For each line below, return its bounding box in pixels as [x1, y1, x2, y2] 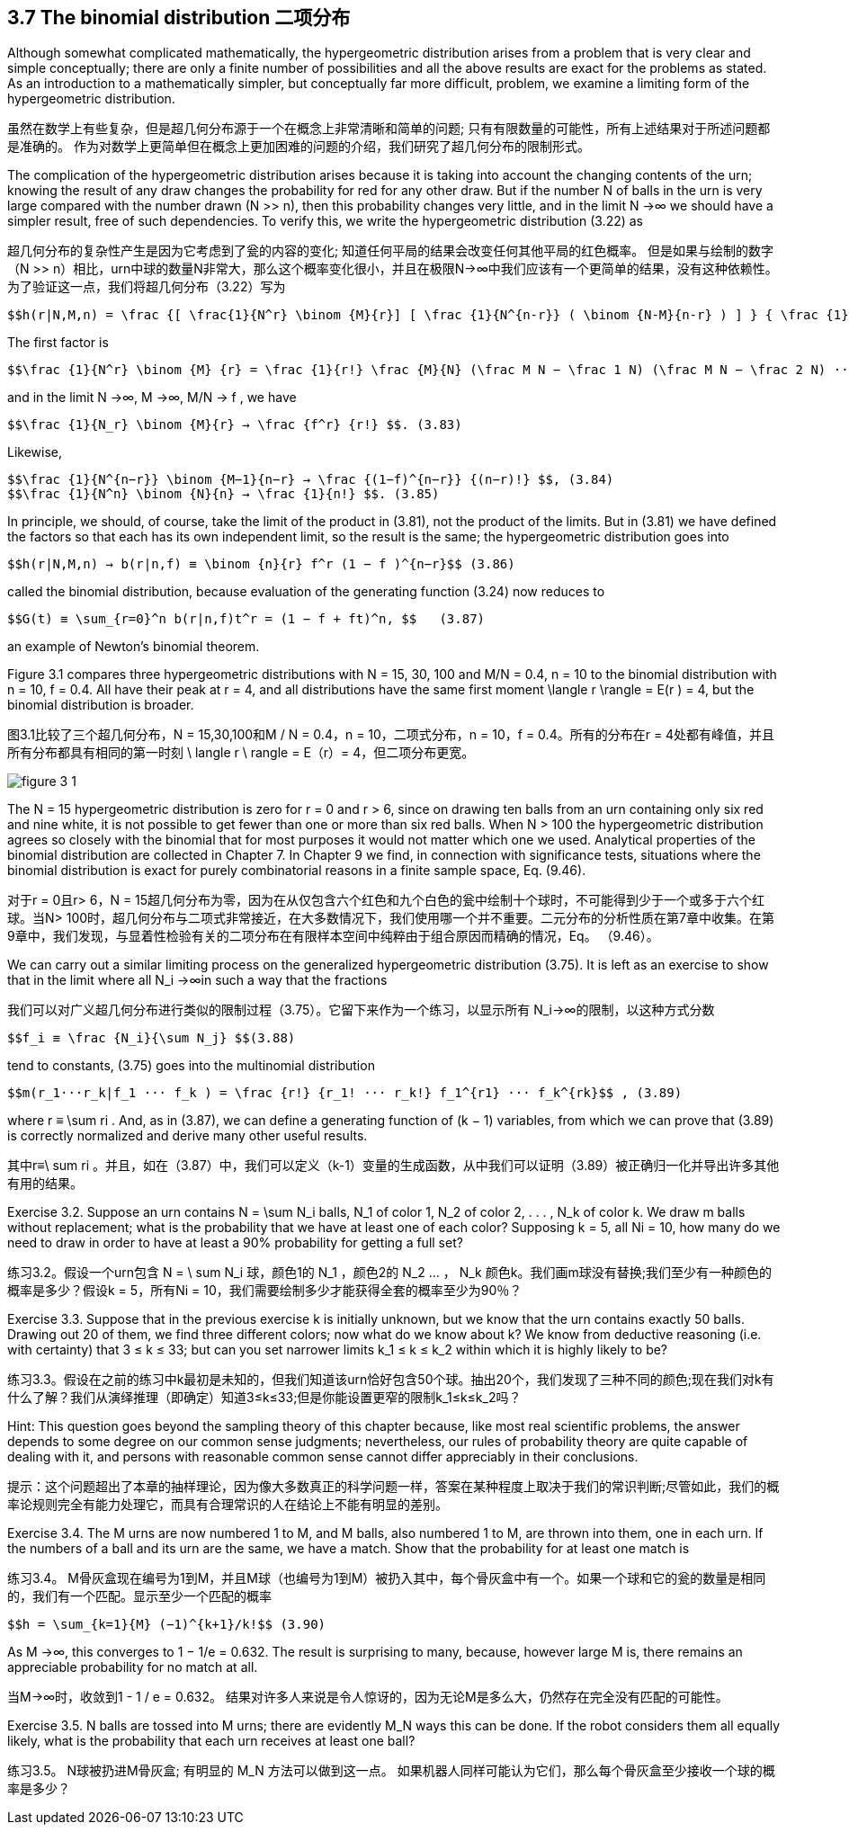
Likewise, [7, 444, 63, 460]
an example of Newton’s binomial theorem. [7, 639, 260, 655]
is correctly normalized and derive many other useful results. [7, 1128, 368, 1144]
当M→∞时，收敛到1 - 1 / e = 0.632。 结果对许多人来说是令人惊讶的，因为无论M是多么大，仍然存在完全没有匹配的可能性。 [7, 1689, 728, 1705]
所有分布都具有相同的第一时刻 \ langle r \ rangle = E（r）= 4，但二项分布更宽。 [7, 745, 475, 761]
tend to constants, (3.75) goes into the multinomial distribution [7, 1058, 375, 1074]
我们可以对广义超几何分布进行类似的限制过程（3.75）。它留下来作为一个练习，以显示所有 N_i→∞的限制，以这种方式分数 [7, 1002, 715, 1018]
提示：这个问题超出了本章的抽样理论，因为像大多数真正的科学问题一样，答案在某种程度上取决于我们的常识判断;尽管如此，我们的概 [7, 1479, 780, 1495]
